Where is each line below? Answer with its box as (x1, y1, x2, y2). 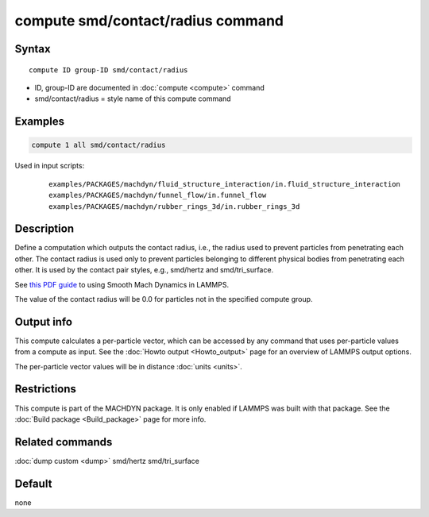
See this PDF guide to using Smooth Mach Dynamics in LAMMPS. (14, 280, 230, 289)
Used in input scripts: (14, 161, 85, 171)
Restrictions (14, 382, 77, 396)
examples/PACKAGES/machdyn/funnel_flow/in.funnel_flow (48, 191, 267, 200)
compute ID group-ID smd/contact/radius (29, 65, 188, 75)
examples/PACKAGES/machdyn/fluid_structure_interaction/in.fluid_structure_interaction (48, 179, 401, 188)
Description (14, 222, 75, 236)
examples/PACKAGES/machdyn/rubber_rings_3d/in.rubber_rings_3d (48, 202, 300, 210)
